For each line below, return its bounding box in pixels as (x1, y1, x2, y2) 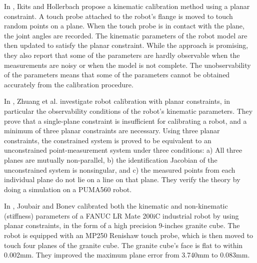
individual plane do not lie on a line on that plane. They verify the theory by (4, 174, 240, 185)
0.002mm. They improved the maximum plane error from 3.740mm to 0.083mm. (4, 250, 250, 260)
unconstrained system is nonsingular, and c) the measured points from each (4, 164, 235, 175)
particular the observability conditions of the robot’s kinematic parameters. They (4, 105, 253, 116)
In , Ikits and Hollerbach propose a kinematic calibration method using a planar (4, 1, 250, 11)
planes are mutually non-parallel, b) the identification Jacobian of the (4, 154, 217, 165)
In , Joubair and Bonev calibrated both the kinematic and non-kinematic (4, 201, 228, 211)
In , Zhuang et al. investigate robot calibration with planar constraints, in (4, 96, 230, 106)
